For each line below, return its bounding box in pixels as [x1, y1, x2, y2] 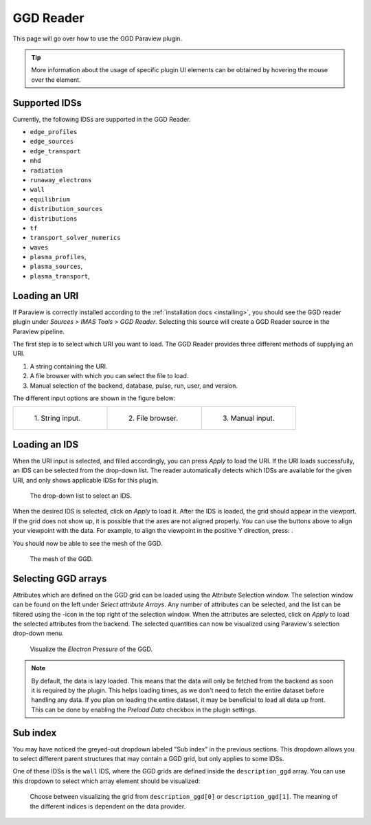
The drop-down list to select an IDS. [30, 492, 132, 500]
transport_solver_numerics [30, 234, 121, 242]
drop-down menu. [12, 629, 65, 637]
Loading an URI [12, 289, 79, 302]
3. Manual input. [222, 413, 275, 423]
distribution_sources [30, 205, 103, 213]
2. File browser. [128, 413, 179, 423]
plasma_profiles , [30, 253, 87, 261]
